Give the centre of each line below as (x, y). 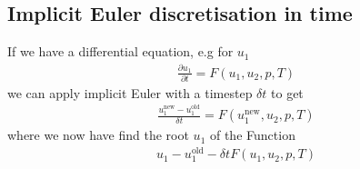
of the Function (252, 135)
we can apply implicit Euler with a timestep (130, 92)
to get (287, 92)
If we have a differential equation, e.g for (120, 51)
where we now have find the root (98, 135)
